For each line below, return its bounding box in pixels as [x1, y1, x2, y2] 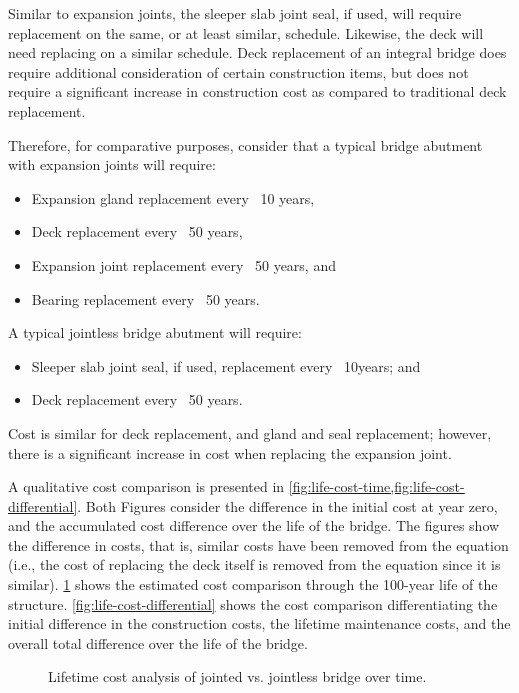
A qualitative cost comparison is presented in [8, 476, 285, 497]
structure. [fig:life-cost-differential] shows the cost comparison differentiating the [8, 593, 498, 614]
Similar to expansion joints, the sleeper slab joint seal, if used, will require [8, 3, 462, 23]
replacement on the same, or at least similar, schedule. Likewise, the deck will [8, 22, 484, 43]
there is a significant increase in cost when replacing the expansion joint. [8, 442, 452, 463]
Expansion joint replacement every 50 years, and [31, 254, 336, 275]
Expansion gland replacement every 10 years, [31, 187, 315, 208]
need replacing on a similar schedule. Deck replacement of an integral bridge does [8, 42, 507, 63]
